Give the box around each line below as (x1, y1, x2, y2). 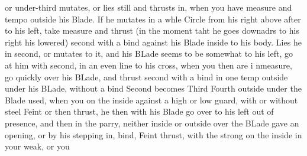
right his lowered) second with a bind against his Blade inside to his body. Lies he (5, 35, 302, 48)
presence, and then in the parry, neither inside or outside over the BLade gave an (5, 116, 299, 129)
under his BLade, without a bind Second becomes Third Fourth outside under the (5, 82, 302, 95)
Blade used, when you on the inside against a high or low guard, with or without (5, 93, 298, 106)
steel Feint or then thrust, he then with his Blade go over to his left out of (5, 105, 274, 118)
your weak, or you (5, 140, 70, 152)
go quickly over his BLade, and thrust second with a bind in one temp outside (5, 70, 288, 83)
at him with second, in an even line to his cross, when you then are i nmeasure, (5, 58, 292, 71)
